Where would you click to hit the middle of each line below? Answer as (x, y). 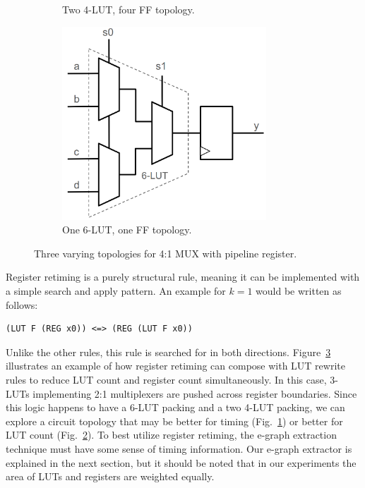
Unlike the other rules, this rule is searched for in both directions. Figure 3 (168, 352)
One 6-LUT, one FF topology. (127, 230)
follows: (22, 304)
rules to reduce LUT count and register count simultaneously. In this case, (166, 379)
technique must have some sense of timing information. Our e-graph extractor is (179, 448)
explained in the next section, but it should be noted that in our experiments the (181, 462)
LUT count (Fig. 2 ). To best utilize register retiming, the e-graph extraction (171, 435)
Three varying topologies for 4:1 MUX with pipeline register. (166, 253)
